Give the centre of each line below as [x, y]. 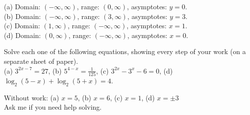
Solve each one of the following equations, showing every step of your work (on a [125, 51]
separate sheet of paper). [41, 61]
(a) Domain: [22, 6]
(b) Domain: [23, 16]
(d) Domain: [23, 35]
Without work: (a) [32, 97]
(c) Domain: [22, 26]
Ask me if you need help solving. [53, 107]
